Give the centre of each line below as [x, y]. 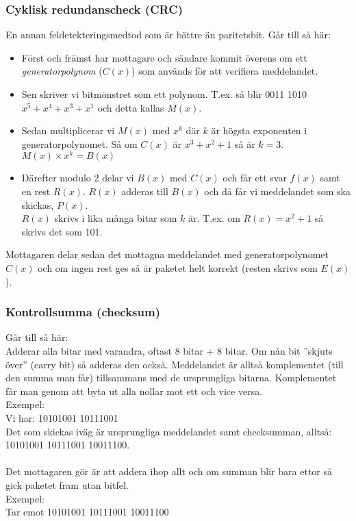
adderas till [145, 191]
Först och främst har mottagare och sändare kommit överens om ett [164, 57]
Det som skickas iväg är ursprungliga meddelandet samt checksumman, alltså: [169, 431]
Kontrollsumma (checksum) [83, 312]
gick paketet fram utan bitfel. [67, 484]
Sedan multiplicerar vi [68, 130]
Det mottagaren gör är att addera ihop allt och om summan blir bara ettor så [169, 471]
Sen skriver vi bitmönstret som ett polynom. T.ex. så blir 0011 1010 [164, 94]
